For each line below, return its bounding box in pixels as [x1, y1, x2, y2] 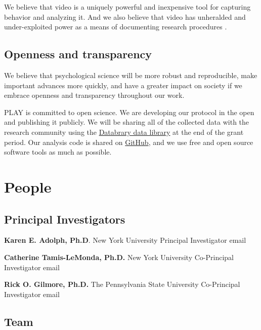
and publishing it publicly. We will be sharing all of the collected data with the [4, 117, 249, 127]
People [4, 176, 52, 197]
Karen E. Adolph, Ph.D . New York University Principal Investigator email [4, 235, 246, 245]
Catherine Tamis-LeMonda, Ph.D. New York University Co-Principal [4, 251, 234, 262]
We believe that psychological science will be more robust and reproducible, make [4, 69, 257, 80]
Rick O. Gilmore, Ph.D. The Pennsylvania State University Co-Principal [4, 279, 240, 289]
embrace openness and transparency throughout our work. [4, 90, 185, 100]
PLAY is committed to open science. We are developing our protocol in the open [4, 106, 254, 117]
